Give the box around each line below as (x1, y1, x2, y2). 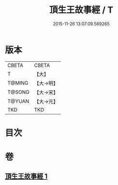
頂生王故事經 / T (49, 4, 114, 16)
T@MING (7, 79, 29, 86)
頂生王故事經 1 (5, 172, 48, 181)
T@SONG (7, 89, 30, 95)
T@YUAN (7, 98, 29, 105)
